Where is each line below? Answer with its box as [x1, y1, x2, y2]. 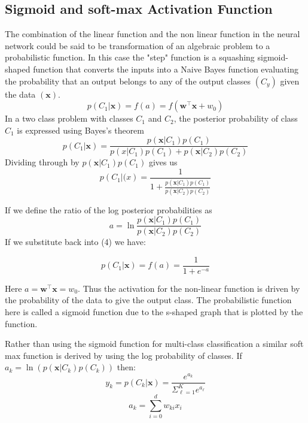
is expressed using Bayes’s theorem [17, 123, 144, 136]
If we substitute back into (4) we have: [5, 235, 146, 248]
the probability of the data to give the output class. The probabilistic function [5, 294, 292, 306]
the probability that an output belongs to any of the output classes [5, 74, 251, 87]
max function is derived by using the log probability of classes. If [5, 349, 242, 361]
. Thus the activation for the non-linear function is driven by [78, 282, 300, 294]
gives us [148, 156, 178, 168]
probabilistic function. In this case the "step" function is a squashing [5, 51, 255, 64]
